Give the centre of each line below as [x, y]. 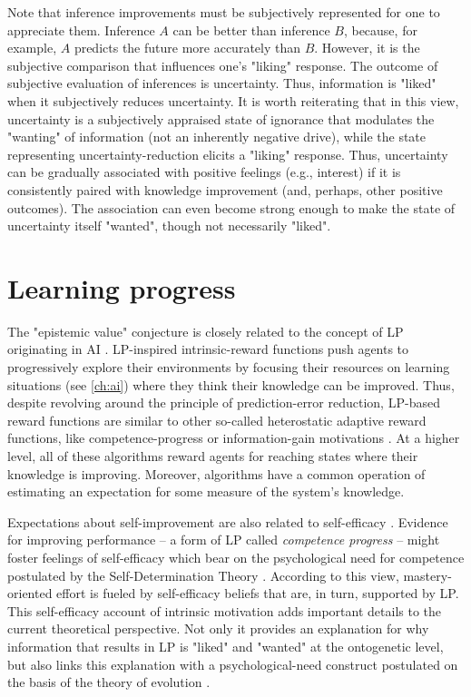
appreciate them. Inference [81, 29]
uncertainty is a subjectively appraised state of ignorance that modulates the [221, 118]
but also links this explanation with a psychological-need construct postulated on [233, 664]
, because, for [380, 29]
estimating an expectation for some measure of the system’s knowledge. [206, 491]
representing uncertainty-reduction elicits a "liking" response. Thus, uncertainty [228, 154]
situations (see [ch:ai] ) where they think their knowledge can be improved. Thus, [231, 384]
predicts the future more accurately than [187, 48]
